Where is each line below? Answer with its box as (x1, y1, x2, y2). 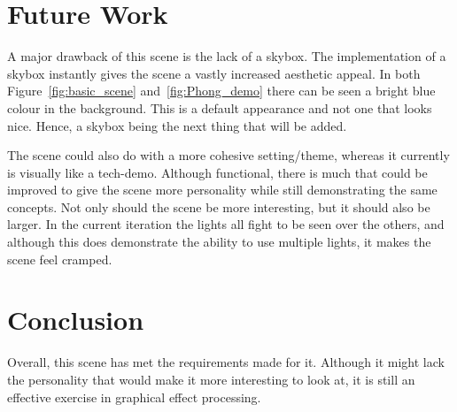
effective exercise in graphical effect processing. (7, 387, 261, 406)
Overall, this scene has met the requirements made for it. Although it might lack (7, 353, 445, 371)
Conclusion (7, 301, 144, 338)
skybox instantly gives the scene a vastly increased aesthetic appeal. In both (7, 64, 421, 82)
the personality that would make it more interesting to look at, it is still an (7, 370, 415, 388)
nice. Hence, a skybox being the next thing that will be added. (7, 116, 347, 134)
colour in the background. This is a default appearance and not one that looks (7, 98, 432, 117)
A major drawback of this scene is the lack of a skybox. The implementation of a (7, 47, 446, 65)
